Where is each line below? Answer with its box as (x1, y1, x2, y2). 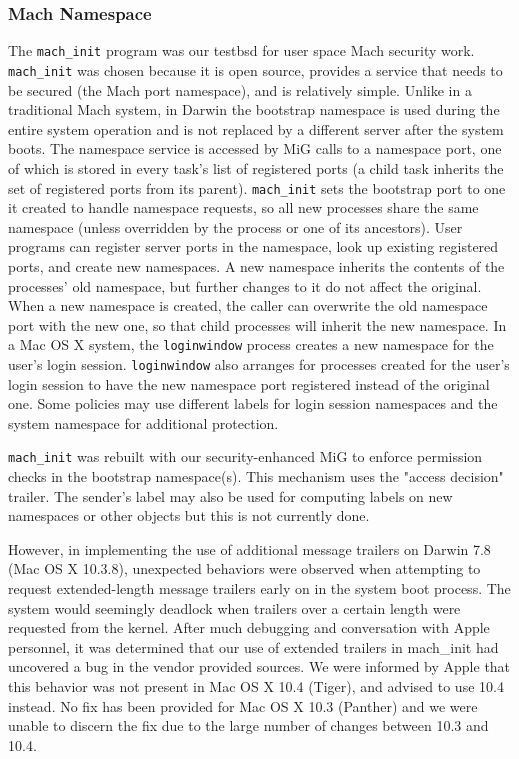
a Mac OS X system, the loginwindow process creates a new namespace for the (8, 334, 494, 355)
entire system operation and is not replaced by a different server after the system (8, 118, 504, 139)
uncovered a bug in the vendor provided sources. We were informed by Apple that (8, 656, 511, 677)
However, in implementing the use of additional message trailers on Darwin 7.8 (8, 538, 491, 559)
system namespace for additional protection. (8, 412, 279, 433)
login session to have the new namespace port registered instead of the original (8, 373, 490, 394)
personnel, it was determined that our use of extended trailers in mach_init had (8, 636, 499, 657)
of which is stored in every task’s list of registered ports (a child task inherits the (8, 157, 504, 178)
